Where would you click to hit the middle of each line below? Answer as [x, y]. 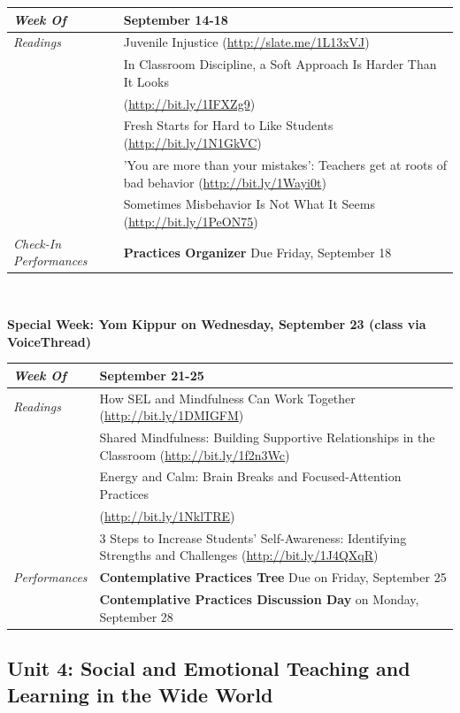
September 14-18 [176, 19]
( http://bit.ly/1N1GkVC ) [192, 143]
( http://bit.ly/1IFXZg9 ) [189, 103]
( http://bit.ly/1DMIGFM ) [172, 415]
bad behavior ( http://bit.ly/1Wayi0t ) [225, 182]
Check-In [38, 243]
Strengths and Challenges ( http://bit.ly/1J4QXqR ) [239, 555]
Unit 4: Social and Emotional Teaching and [209, 668]
